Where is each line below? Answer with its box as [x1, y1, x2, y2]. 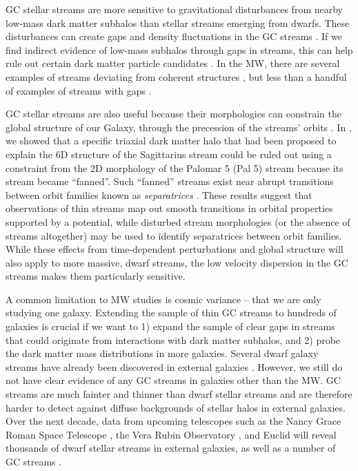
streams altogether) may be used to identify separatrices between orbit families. [6, 228, 342, 242]
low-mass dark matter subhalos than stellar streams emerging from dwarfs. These [6, 15, 350, 30]
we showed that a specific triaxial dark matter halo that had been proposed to [6, 133, 337, 148]
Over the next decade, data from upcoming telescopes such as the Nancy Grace [6, 414, 341, 428]
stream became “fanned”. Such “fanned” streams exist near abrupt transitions [6, 174, 334, 189]
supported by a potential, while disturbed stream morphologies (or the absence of [6, 214, 350, 229]
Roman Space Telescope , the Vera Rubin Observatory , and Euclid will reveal [6, 427, 337, 441]
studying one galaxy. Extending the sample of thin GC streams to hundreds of [6, 305, 337, 320]
